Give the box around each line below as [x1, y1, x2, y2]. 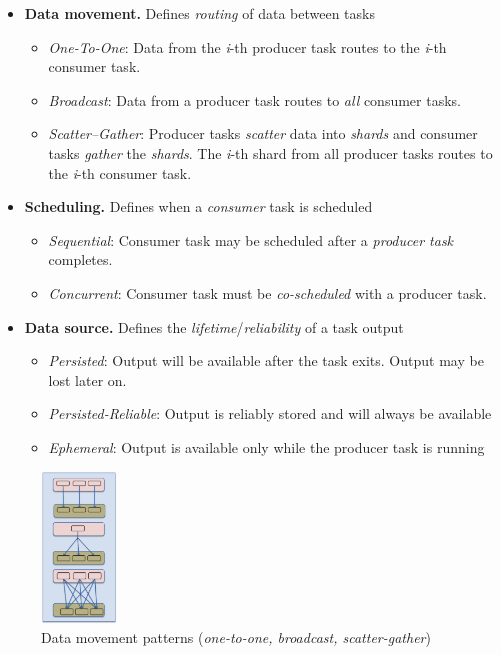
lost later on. [48, 369, 127, 390]
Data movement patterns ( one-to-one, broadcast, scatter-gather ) [41, 627, 431, 648]
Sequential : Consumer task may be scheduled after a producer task [48, 229, 454, 250]
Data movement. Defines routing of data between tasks [24, 3, 375, 23]
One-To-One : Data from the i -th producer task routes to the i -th [48, 36, 447, 57]
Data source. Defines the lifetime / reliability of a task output [24, 316, 404, 337]
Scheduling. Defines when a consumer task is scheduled [24, 196, 373, 217]
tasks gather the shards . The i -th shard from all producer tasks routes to [48, 142, 493, 163]
